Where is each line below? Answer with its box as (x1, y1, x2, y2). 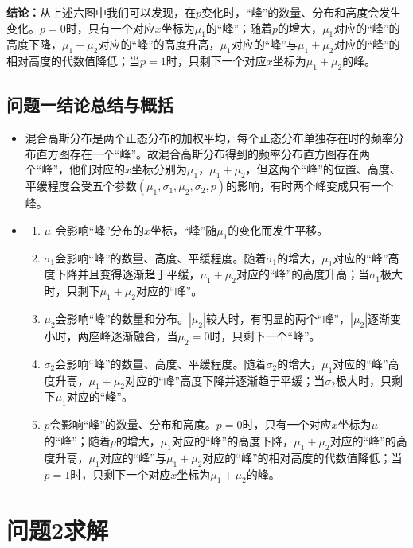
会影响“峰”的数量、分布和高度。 (49, 416, 216, 433)
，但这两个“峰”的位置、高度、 (245, 161, 401, 177)
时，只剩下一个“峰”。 (209, 327, 321, 344)
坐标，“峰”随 (150, 221, 217, 238)
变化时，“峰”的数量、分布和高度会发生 (201, 4, 402, 20)
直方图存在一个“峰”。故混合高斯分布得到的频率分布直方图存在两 (36, 145, 371, 161)
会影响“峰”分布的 (55, 221, 144, 238)
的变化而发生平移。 (228, 221, 329, 238)
